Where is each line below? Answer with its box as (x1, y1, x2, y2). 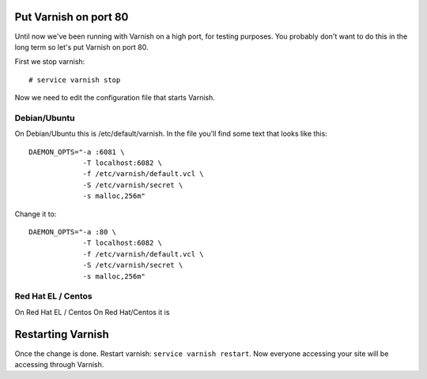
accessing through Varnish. (14, 359, 104, 369)
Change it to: (14, 209, 57, 219)
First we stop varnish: (14, 57, 85, 66)
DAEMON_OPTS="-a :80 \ (28, 227, 117, 236)
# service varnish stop (28, 75, 121, 84)
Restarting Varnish (14, 328, 110, 341)
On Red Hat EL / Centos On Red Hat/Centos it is (14, 307, 170, 317)
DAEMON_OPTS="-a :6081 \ (28, 147, 125, 156)
